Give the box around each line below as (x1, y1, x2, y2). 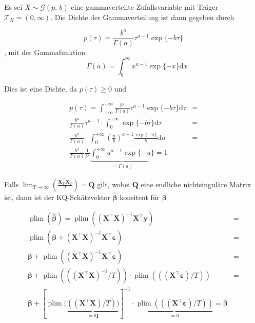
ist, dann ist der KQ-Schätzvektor (4, 191, 110, 202)
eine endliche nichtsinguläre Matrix (141, 178, 251, 189)
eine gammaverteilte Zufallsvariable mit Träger (71, 2, 218, 12)
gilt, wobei (97, 178, 130, 189)
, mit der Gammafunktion (4, 46, 86, 57)
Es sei (4, 2, 23, 12)
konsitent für (120, 191, 160, 202)
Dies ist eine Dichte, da (4, 83, 77, 94)
